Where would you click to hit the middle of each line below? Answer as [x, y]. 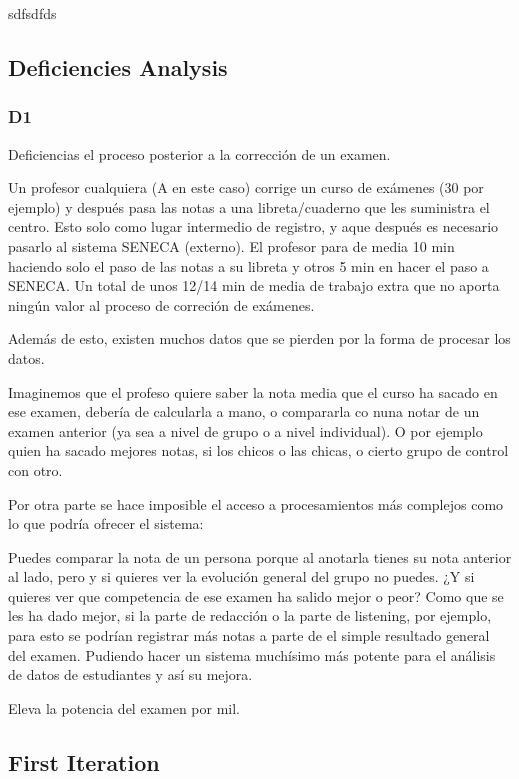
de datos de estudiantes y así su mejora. [130, 674]
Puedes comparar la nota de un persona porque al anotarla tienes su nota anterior [260, 556]
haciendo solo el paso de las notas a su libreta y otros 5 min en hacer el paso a [248, 265]
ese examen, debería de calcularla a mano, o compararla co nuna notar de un [244, 411]
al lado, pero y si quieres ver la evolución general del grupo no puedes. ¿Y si [241, 576]
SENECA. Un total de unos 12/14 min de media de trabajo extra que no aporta [254, 285]
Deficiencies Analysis [118, 66]
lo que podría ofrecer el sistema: [106, 523]
